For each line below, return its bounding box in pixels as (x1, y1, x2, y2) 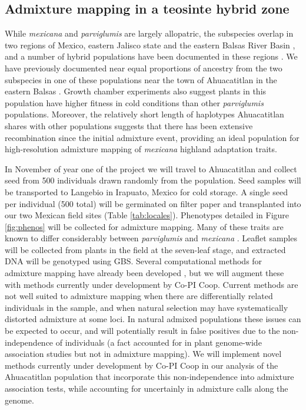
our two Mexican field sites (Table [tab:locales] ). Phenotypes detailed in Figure (5, 209, 290, 221)
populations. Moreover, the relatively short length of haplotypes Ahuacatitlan (5, 108, 284, 120)
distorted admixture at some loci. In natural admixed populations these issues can (5, 313, 301, 325)
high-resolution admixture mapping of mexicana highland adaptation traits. (5, 143, 277, 155)
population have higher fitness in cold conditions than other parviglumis (5, 96, 264, 109)
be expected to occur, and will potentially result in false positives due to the (5, 324, 280, 337)
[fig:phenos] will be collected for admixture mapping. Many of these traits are (5, 220, 284, 232)
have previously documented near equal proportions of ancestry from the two (5, 61, 282, 74)
